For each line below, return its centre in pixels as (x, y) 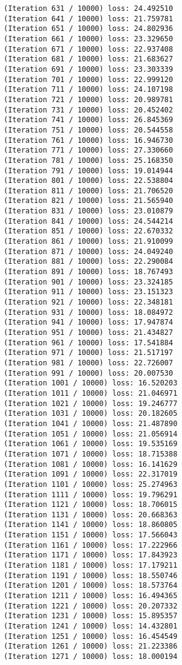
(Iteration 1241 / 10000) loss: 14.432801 (91, 626)
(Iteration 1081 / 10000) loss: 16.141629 (91, 464)
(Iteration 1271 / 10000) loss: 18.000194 (91, 656)
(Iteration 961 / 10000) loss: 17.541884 (89, 343)
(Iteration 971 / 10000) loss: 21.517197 (89, 353)
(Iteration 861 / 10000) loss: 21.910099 (89, 242)
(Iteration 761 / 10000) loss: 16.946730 (89, 140)
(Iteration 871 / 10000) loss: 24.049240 (89, 251)
